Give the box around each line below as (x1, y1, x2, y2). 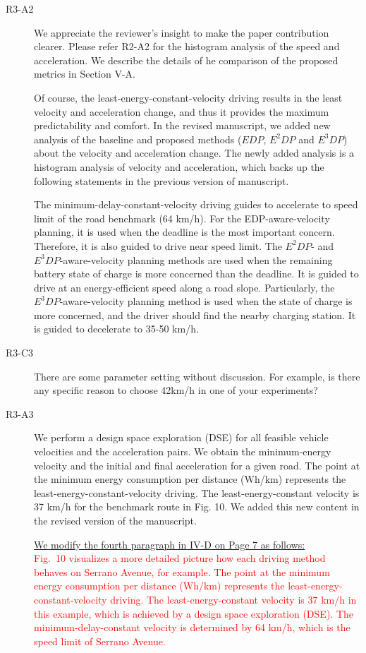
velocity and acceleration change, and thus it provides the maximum (34, 104, 329, 119)
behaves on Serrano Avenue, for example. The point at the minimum (34, 564, 330, 579)
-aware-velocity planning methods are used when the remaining (59, 252, 333, 267)
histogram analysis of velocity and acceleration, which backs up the (34, 159, 324, 174)
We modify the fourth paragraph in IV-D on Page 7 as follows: (34, 537, 305, 551)
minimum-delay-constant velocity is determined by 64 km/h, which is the (34, 620, 350, 635)
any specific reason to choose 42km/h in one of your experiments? (34, 383, 318, 397)
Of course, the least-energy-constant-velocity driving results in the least (34, 90, 343, 104)
